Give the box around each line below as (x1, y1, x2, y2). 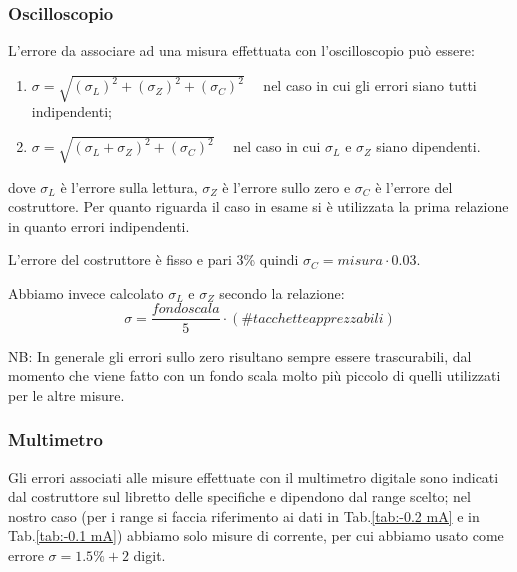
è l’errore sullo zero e (222, 176, 351, 197)
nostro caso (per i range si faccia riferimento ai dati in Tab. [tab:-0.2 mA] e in (8, 505, 480, 526)
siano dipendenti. (376, 136, 481, 157)
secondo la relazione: (219, 282, 345, 303)
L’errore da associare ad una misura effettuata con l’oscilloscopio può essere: (8, 40, 475, 61)
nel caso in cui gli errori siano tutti (263, 75, 477, 96)
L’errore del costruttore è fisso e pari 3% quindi (8, 249, 299, 270)
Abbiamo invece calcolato (8, 282, 164, 303)
